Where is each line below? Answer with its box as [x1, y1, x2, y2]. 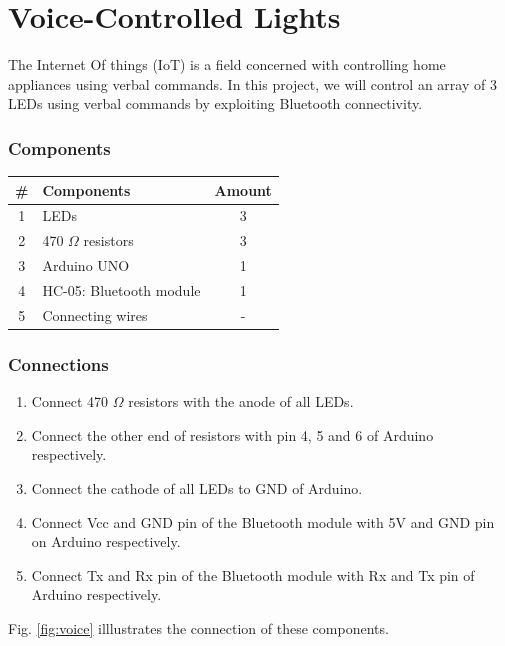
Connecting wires [42, 304, 148, 325]
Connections [8, 351, 109, 376]
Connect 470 [31, 391, 109, 412]
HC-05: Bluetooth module [42, 280, 201, 300]
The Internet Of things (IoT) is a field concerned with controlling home [8, 54, 446, 75]
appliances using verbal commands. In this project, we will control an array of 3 [8, 73, 497, 94]
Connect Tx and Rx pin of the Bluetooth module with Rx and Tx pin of [31, 564, 475, 585]
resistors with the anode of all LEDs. [128, 391, 354, 412]
